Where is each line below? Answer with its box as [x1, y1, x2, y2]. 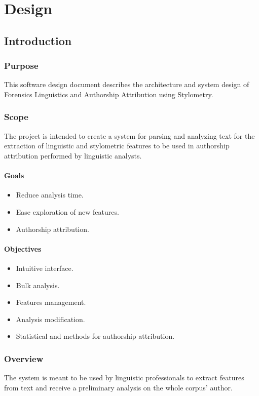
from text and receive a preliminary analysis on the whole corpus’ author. [4, 382, 233, 392]
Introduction [4, 32, 72, 48]
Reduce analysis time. [16, 189, 84, 200]
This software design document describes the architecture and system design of [4, 79, 249, 90]
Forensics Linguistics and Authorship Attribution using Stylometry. [4, 89, 213, 99]
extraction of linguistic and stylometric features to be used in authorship [4, 140, 230, 151]
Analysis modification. [16, 313, 85, 324]
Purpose [4, 59, 39, 72]
